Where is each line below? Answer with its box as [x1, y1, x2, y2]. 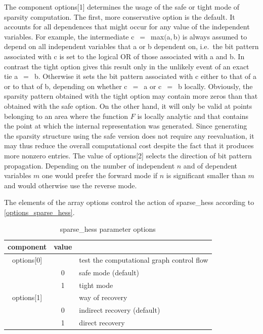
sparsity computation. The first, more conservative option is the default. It [4, 11, 235, 22]
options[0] [12, 254, 42, 265]
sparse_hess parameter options [60, 224, 156, 234]
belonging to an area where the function [4, 110, 128, 121]
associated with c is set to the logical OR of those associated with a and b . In [4, 51, 245, 61]
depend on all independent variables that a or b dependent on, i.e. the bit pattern [4, 41, 259, 52]
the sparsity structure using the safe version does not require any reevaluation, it [4, 130, 254, 141]
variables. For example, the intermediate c [4, 31, 135, 41]
